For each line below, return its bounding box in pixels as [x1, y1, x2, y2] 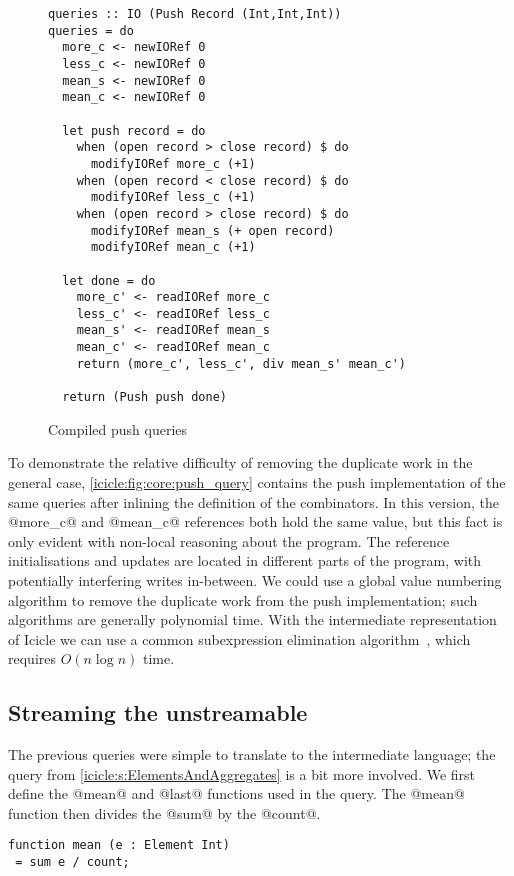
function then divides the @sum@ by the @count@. [8, 802, 321, 823]
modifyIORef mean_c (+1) [90, 240, 256, 255]
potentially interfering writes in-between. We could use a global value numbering [8, 569, 502, 590]
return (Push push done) [62, 390, 227, 405]
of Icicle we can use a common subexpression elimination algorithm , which [8, 628, 471, 649]
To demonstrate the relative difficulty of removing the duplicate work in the [8, 452, 473, 473]
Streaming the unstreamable [8, 697, 308, 728]
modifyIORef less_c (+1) [90, 190, 256, 205]
